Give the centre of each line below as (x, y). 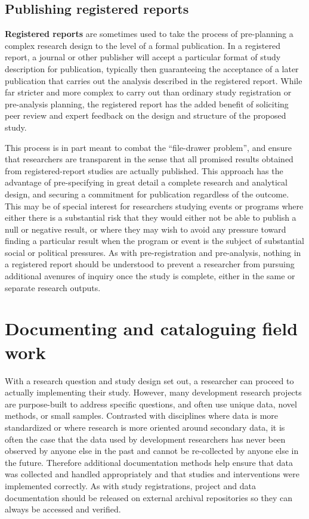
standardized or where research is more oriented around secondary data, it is (145, 427)
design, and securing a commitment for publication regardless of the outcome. (147, 194)
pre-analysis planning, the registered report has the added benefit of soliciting (147, 104)
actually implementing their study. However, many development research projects (153, 392)
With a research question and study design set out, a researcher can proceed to (149, 380)
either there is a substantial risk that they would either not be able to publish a (151, 217)
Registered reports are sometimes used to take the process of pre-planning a (149, 34)
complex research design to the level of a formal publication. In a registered (143, 45)
